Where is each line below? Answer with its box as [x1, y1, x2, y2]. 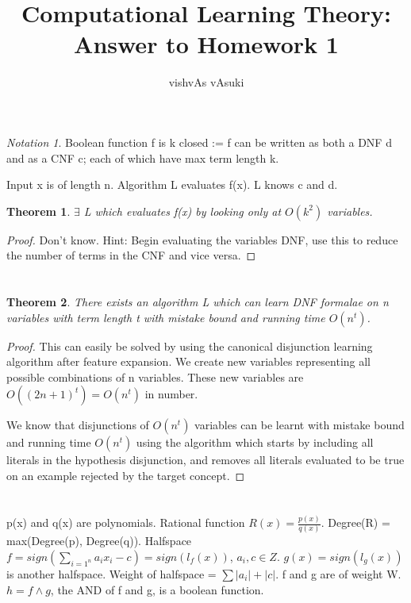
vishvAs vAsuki [168, 74, 244, 90]
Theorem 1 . [6, 202, 71, 219]
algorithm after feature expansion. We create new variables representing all [6, 353, 371, 370]
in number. [144, 386, 198, 402]
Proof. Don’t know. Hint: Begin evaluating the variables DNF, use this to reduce [6, 231, 398, 248]
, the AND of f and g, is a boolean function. [50, 581, 264, 597]
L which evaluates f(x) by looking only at [83, 202, 282, 219]
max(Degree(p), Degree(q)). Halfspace [6, 532, 192, 549]
